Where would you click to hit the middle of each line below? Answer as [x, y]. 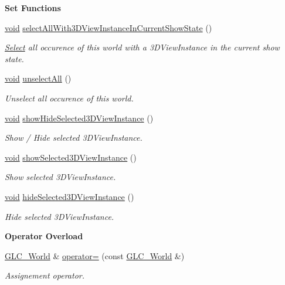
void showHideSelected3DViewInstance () [79, 118]
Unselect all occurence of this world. [69, 98]
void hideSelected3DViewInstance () [69, 196]
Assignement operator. [45, 275]
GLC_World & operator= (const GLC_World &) [95, 255]
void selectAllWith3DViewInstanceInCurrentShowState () [108, 27]
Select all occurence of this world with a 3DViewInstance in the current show [142, 47]
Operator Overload [44, 236]
